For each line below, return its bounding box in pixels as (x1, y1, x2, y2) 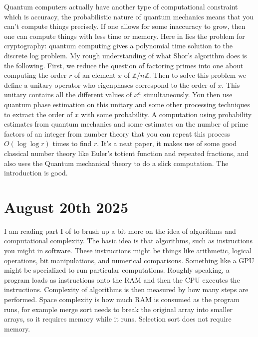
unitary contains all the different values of (4, 89, 132, 100)
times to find (52, 138, 92, 149)
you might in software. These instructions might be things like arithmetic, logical (4, 245, 252, 255)
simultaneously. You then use (143, 89, 233, 100)
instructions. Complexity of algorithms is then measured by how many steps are (4, 284, 249, 295)
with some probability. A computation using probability (81, 109, 252, 119)
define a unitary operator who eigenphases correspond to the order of (4, 79, 216, 90)
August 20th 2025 (4, 196, 129, 217)
